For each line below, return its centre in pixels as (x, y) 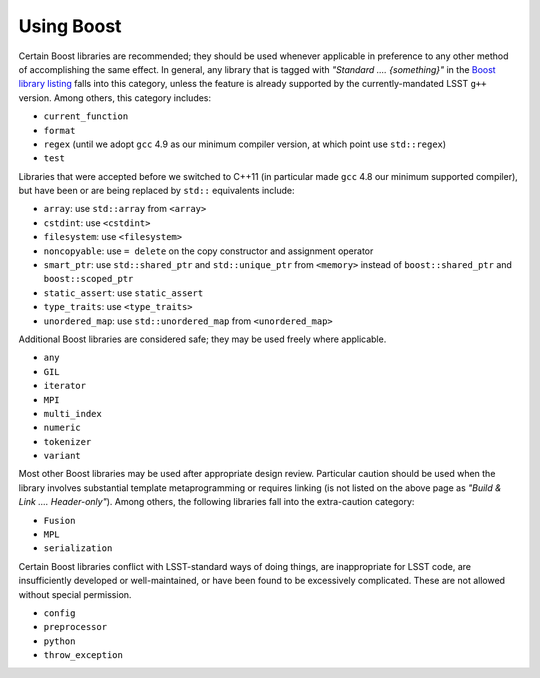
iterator (65, 386)
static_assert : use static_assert (123, 292)
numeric (62, 428)
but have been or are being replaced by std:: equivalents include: (156, 191)
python (59, 641)
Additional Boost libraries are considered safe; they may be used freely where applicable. (202, 339)
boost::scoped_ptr (88, 279)
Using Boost (70, 26)
